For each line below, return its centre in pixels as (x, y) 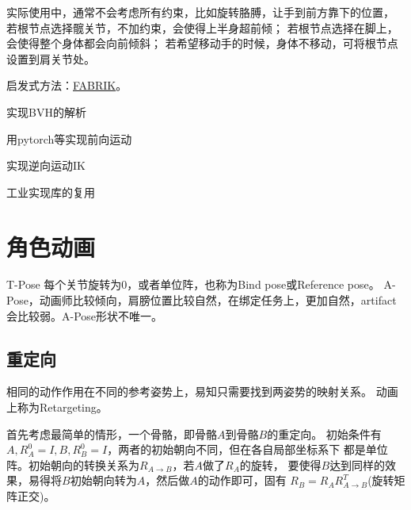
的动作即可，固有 (242, 480)
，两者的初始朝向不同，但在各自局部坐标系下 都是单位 (247, 449)
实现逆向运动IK (46, 165)
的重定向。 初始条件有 (324, 433)
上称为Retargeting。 (57, 407)
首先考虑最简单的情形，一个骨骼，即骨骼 (112, 433)
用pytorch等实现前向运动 (69, 138)
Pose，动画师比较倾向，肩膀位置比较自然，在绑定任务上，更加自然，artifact (202, 300)
